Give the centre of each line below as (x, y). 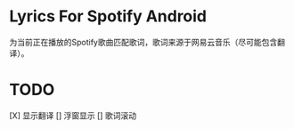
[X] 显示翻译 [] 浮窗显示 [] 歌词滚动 (73, 115)
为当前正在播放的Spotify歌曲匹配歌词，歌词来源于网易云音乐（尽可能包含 (143, 42)
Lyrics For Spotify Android (108, 16)
